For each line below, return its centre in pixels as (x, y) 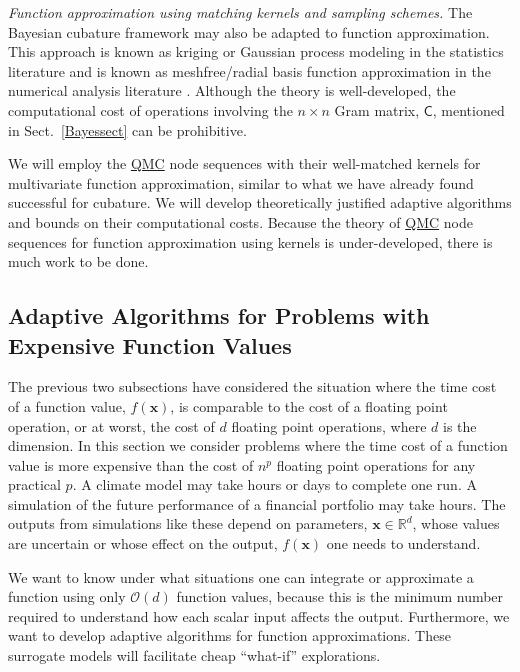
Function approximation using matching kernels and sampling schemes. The (240, 12)
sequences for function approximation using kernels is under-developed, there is (250, 241)
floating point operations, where (329, 425)
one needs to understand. (403, 543)
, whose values (456, 523)
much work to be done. (78, 261)
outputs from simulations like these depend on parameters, (188, 523)
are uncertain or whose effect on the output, (143, 543)
